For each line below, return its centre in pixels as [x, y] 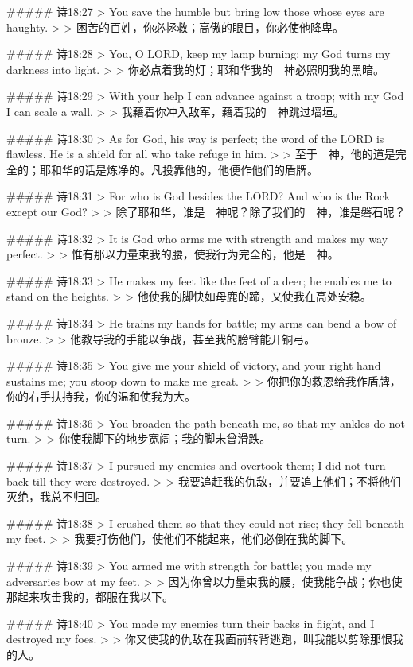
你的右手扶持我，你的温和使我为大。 [101, 396]
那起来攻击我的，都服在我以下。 [90, 597]
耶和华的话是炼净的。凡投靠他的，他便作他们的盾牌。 [179, 169]
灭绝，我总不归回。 [56, 496]
